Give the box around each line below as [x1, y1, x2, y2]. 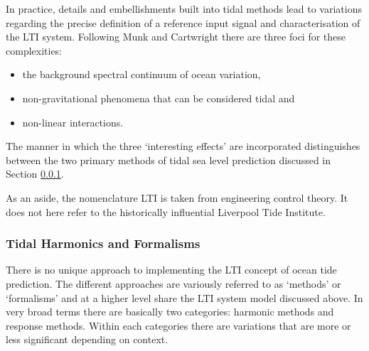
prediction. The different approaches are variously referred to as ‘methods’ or [6, 276, 341, 291]
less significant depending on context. [6, 332, 169, 347]
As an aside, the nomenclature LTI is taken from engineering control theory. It [6, 190, 348, 205]
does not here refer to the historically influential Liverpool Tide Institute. [6, 204, 326, 219]
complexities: [6, 43, 63, 58]
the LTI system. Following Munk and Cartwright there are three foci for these [6, 29, 346, 44]
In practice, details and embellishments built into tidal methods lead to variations [6, 1, 362, 16]
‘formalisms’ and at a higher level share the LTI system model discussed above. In [6, 290, 363, 305]
